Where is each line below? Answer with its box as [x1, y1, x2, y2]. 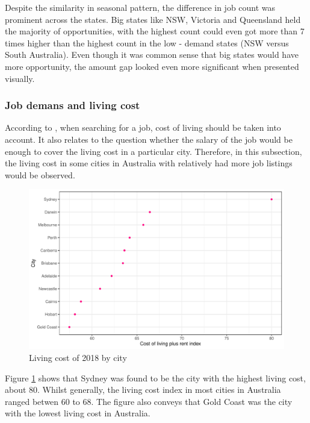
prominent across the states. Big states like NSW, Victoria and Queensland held [5, 13, 301, 25]
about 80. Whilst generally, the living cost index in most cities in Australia [5, 383, 281, 396]
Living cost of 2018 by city [29, 351, 127, 363]
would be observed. [5, 168, 75, 181]
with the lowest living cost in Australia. [5, 407, 150, 419]
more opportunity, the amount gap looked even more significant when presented [5, 60, 299, 72]
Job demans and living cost [5, 98, 140, 113]
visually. [5, 72, 35, 84]
